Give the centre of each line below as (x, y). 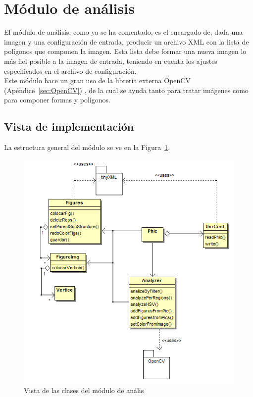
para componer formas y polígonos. (57, 100)
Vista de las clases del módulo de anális (84, 390)
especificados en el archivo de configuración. (70, 71)
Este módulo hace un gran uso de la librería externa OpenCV (97, 80)
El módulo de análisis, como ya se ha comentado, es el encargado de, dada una (123, 32)
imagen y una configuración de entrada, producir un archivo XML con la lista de (126, 41)
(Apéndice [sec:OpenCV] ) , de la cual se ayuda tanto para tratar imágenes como (126, 90)
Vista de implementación (69, 126)
